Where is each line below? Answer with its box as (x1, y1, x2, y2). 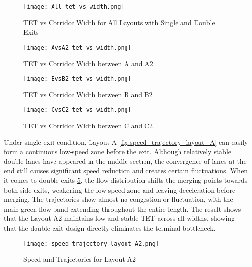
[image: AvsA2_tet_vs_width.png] (23, 44, 131, 51)
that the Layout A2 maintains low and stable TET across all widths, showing (4, 213, 235, 223)
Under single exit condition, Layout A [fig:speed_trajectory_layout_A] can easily (4, 137, 248, 147)
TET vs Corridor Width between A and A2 (23, 58, 153, 68)
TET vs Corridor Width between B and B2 (23, 89, 153, 99)
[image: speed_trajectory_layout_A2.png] (23, 240, 160, 247)
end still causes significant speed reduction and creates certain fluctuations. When (4, 165, 248, 176)
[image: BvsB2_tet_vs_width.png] (23, 75, 131, 83)
